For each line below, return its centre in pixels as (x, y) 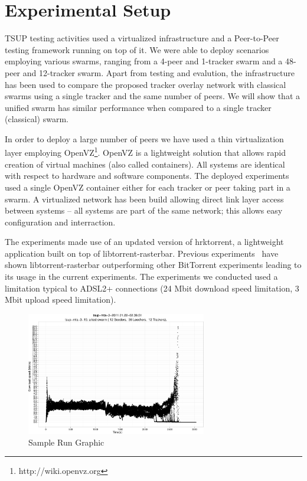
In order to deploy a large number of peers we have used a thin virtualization (144, 138)
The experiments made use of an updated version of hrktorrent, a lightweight (144, 242)
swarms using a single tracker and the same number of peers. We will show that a (153, 96)
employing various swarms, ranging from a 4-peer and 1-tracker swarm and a (144, 61)
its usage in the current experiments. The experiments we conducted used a (141, 277)
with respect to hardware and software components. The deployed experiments (147, 176)
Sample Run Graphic (66, 442)
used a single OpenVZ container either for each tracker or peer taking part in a (148, 187)
